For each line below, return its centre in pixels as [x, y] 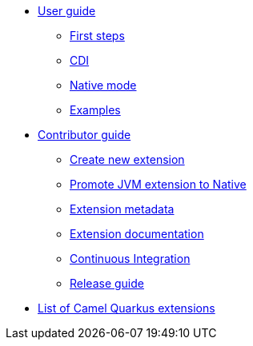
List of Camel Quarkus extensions [127, 308]
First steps [97, 36]
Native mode [103, 85]
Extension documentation [137, 234]
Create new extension [127, 159]
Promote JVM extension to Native [158, 184]
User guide [67, 11]
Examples [95, 110]
